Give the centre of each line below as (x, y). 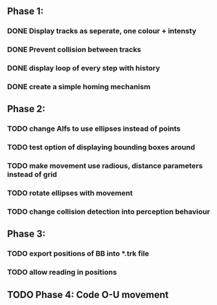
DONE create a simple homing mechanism (79, 87)
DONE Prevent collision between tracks (74, 50)
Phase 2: (27, 109)
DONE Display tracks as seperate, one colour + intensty (102, 31)
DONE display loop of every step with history (84, 68)
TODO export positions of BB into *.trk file (78, 254)
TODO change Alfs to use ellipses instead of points (94, 129)
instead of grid (32, 174)
